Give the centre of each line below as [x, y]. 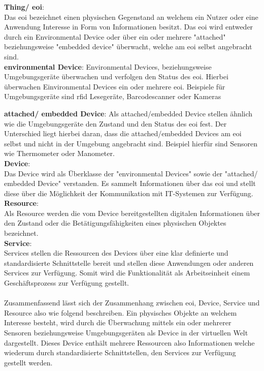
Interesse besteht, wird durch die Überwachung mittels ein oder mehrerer [118, 322]
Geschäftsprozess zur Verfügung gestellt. [67, 283]
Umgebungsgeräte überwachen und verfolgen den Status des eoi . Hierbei [116, 76]
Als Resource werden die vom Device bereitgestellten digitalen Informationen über [132, 213]
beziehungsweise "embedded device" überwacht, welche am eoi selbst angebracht [128, 47]
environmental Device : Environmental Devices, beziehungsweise [108, 66]
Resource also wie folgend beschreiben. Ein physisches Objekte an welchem [121, 312]
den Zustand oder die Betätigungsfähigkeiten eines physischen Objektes [115, 223]
